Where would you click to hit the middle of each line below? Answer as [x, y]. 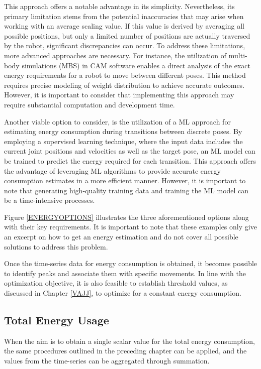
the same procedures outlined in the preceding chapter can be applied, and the [125, 351]
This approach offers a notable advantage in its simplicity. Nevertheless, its [119, 6]
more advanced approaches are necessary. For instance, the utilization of [115, 55]
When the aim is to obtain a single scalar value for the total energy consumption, [129, 341]
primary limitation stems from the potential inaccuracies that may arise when [124, 16]
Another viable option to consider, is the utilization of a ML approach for [117, 121]
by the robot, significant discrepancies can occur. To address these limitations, [125, 45]
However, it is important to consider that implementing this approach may [119, 95]
